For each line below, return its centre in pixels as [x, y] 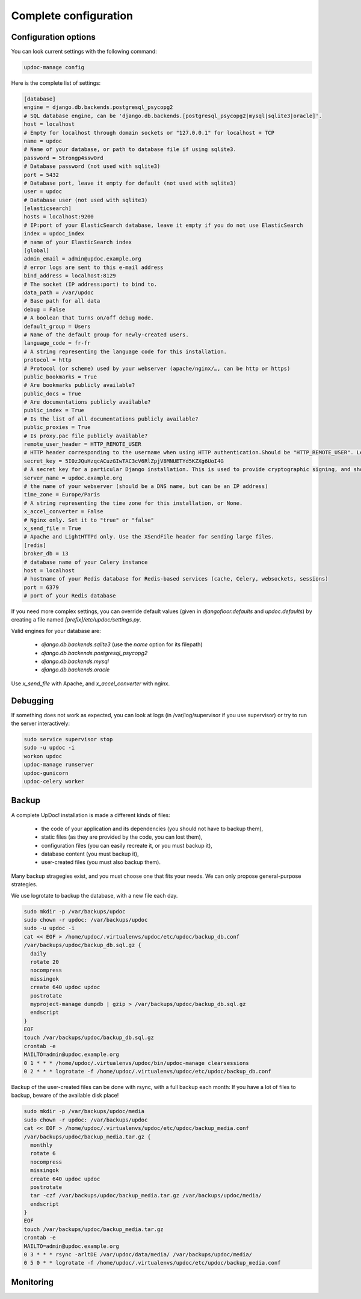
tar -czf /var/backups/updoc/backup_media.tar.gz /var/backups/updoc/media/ [146, 1196]
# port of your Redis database [70, 596]
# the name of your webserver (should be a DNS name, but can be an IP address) [146, 486]
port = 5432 [42, 175]
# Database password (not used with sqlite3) [92, 166]
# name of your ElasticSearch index [78, 242]
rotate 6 [43, 1153]
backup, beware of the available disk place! [65, 1096]
